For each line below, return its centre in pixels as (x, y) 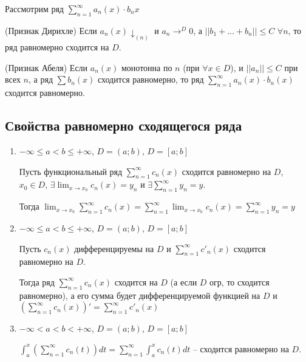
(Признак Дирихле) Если (51, 30)
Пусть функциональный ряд (71, 171)
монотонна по (147, 67)
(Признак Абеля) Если (46, 67)
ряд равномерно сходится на (57, 47)
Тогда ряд (37, 282)
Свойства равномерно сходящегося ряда (124, 125)
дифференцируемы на (114, 248)
